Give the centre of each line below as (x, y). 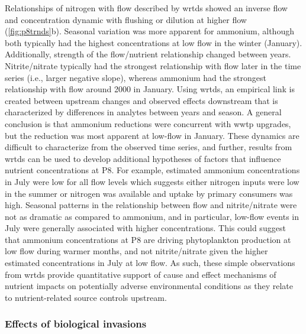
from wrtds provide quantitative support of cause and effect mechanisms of (141, 274)
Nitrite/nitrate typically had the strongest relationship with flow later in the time (153, 65)
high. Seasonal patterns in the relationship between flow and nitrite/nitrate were (151, 205)
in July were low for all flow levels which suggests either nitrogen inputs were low (152, 181)
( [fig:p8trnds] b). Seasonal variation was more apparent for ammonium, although (149, 31)
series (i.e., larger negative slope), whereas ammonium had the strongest (136, 77)
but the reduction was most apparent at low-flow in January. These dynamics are (152, 135)
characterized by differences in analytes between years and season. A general (143, 112)
